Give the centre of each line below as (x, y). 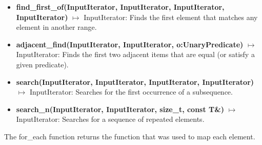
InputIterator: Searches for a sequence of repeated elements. (110, 119)
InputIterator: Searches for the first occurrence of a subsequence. (131, 92)
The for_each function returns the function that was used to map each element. (130, 136)
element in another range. (56, 27)
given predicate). (42, 64)
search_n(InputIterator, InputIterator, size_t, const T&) (120, 109)
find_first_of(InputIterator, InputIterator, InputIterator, (120, 7)
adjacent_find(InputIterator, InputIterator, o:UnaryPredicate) (130, 44)
